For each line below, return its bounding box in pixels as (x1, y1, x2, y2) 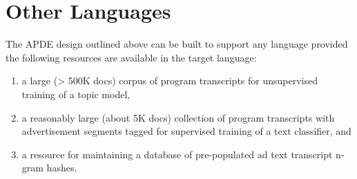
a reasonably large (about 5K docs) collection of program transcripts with (21, 110, 335, 124)
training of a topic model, (21, 86, 131, 101)
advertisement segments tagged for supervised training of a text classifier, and (21, 124, 351, 138)
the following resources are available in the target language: (6, 50, 257, 64)
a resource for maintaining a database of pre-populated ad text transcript (21, 147, 333, 161)
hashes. (46, 160, 77, 175)
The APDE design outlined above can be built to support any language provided (6, 37, 348, 51)
